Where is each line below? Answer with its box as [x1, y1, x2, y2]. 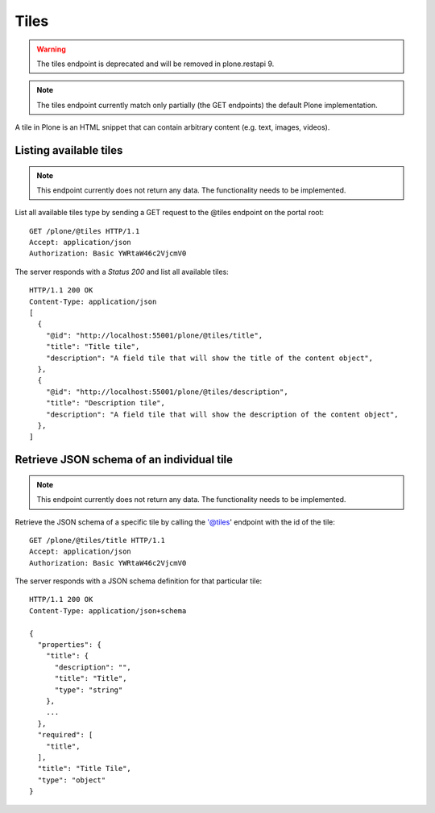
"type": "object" [37, 775, 106, 785]
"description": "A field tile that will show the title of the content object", [45, 353, 374, 363]
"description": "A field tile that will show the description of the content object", [45, 409, 399, 419]
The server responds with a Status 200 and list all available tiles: [14, 267, 229, 276]
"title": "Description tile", [45, 399, 165, 408]
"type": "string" [54, 685, 123, 695]
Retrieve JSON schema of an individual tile [14, 453, 234, 467]
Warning [36, 44, 66, 54]
